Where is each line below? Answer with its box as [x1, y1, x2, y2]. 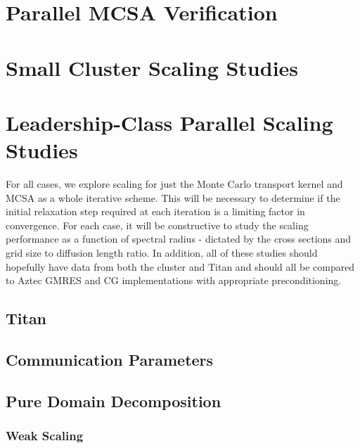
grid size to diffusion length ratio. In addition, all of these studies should [6, 245, 318, 260]
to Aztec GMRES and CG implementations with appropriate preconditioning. [6, 273, 342, 288]
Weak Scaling [6, 427, 84, 444]
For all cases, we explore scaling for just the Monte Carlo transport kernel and [6, 177, 343, 191]
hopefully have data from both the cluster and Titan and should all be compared [6, 259, 355, 274]
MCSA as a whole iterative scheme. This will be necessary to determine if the [6, 190, 340, 205]
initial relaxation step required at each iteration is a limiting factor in [6, 204, 305, 219]
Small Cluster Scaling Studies [6, 53, 299, 82]
